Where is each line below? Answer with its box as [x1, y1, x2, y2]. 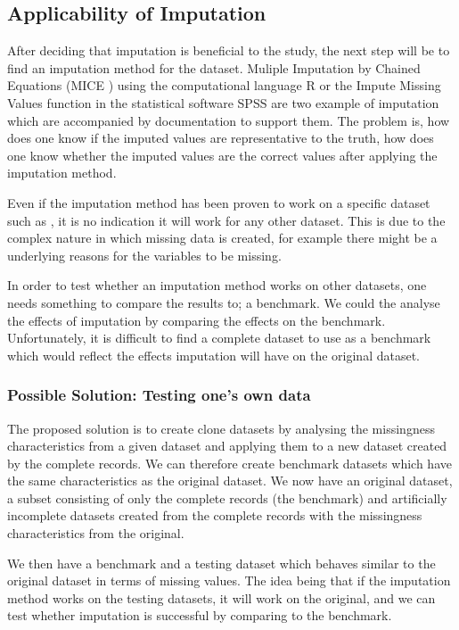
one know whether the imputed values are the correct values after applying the [7, 145, 438, 164]
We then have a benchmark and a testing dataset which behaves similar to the [7, 553, 436, 572]
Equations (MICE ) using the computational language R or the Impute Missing [7, 76, 441, 95]
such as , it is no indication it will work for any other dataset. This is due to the [7, 211, 446, 229]
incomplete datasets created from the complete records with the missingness [7, 506, 422, 525]
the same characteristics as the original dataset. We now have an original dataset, [7, 471, 453, 490]
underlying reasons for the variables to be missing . [7, 245, 282, 264]
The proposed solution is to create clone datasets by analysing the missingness [7, 419, 435, 437]
